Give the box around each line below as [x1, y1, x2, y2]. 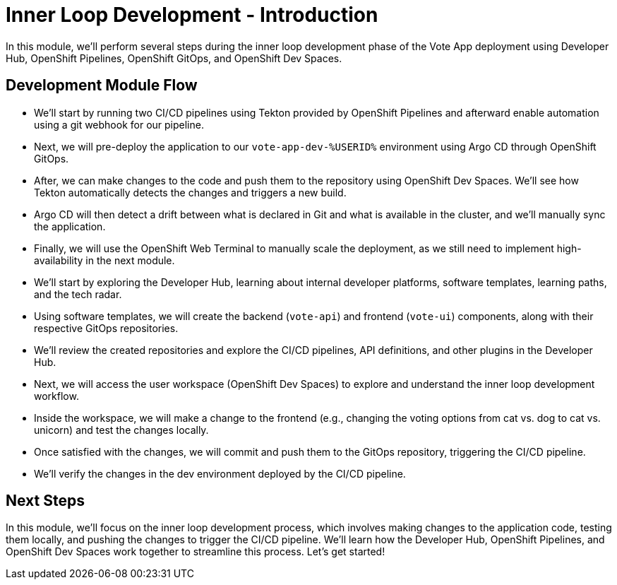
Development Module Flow [6, 76, 198, 95]
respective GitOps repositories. [34, 321, 179, 334]
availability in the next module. [34, 254, 175, 266]
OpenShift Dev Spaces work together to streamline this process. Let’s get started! [6, 545, 385, 558]
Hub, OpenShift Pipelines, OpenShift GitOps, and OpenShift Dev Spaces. [6, 52, 342, 64]
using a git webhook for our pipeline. [34, 118, 204, 131]
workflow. [34, 389, 79, 402]
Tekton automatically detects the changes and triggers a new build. [34, 186, 347, 199]
